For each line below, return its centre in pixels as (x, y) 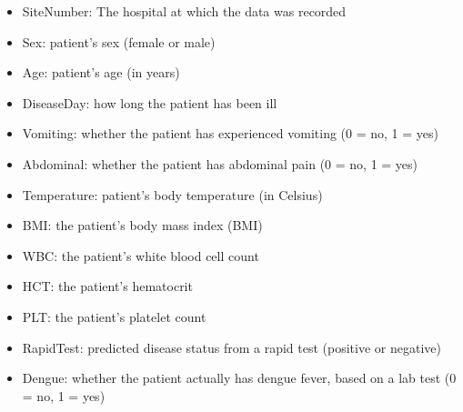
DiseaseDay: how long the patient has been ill (150, 102)
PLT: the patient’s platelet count (114, 316)
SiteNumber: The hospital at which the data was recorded (184, 11)
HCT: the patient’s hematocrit (107, 286)
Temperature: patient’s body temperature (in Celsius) (172, 194)
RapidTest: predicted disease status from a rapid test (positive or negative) (231, 347)
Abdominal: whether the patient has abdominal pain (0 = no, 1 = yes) (220, 163)
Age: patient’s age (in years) (101, 72)
